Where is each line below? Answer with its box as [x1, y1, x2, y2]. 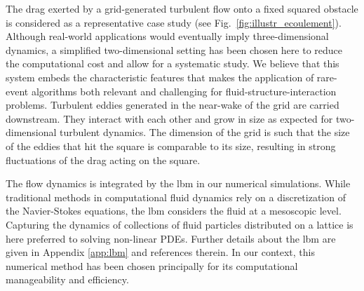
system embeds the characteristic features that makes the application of [6, 69, 314, 84]
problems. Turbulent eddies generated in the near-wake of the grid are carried [6, 97, 339, 112]
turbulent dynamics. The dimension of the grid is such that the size [60, 125, 350, 140]
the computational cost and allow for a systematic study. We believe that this [6, 56, 339, 71]
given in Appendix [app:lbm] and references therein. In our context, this [6, 245, 315, 259]
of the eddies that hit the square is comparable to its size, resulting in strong [6, 138, 336, 153]
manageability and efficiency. [6, 272, 129, 287]
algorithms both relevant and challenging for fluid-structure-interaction [31, 83, 337, 98]
